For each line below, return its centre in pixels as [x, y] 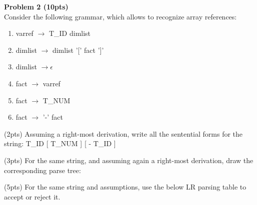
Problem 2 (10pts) [36, 6]
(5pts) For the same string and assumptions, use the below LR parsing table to [125, 187]
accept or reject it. [32, 196]
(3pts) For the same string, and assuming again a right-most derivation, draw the [129, 160]
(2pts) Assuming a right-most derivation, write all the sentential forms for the [123, 133]
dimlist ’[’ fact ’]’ [78, 50]
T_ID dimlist [70, 33]
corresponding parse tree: [42, 170]
